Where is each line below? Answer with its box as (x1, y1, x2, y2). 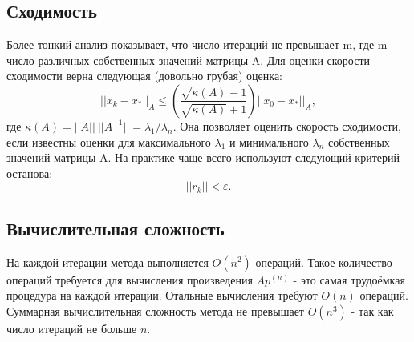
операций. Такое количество (255, 253, 392, 270)
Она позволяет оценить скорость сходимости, (180, 117, 401, 134)
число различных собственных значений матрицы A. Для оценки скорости (6, 51, 371, 68)
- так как (351, 302, 394, 319)
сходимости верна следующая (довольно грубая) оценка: (6, 67, 282, 84)
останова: (6, 164, 53, 181)
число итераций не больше (6, 320, 137, 336)
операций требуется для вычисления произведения (6, 271, 253, 288)
